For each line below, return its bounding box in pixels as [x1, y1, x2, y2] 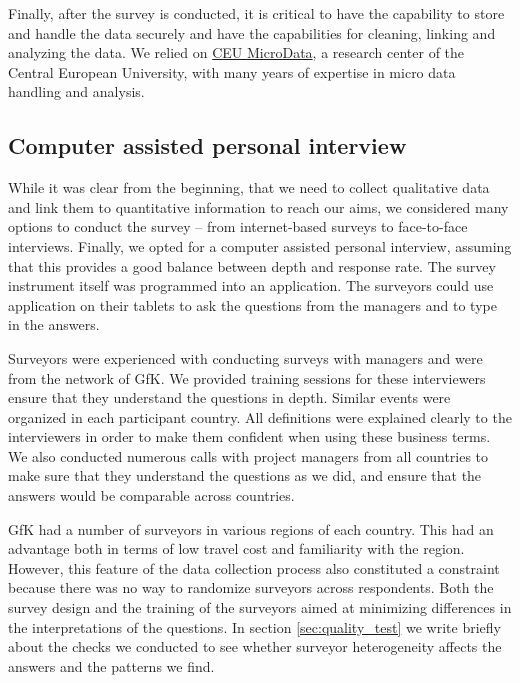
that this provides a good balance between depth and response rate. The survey [8, 255, 496, 276]
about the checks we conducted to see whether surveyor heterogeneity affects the [8, 636, 502, 657]
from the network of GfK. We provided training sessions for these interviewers [8, 367, 486, 388]
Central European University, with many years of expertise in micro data [8, 61, 456, 82]
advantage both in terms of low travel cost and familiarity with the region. [8, 538, 465, 559]
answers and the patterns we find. [8, 655, 215, 676]
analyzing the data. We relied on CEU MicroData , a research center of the [8, 42, 465, 63]
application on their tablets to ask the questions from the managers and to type [8, 294, 497, 315]
